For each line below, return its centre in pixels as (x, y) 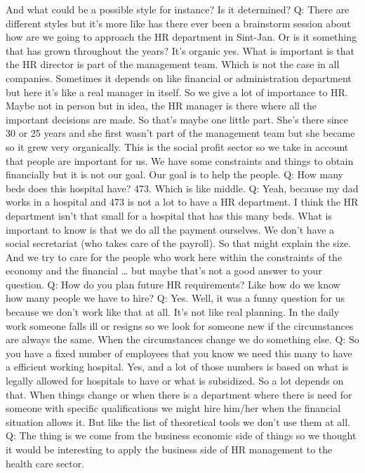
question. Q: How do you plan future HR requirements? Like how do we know (173, 284)
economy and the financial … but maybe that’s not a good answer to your (164, 271)
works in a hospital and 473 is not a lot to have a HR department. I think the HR (182, 202)
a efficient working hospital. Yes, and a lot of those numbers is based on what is (177, 367)
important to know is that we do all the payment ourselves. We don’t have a (170, 229)
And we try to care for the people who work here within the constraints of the (174, 257)
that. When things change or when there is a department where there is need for (179, 394)
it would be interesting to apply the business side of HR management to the (169, 449)
